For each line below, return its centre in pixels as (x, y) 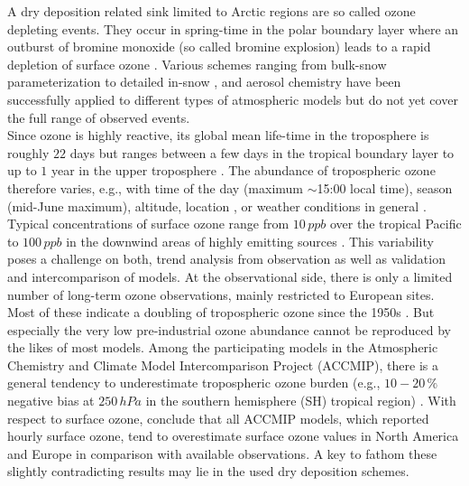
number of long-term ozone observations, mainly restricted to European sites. (221, 294)
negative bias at (51, 401)
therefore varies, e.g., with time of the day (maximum (156, 187)
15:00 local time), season (385, 187)
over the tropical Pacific (395, 224)
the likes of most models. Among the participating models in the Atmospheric (223, 347)
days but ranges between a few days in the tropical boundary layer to (262, 152)
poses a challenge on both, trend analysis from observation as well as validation (226, 259)
